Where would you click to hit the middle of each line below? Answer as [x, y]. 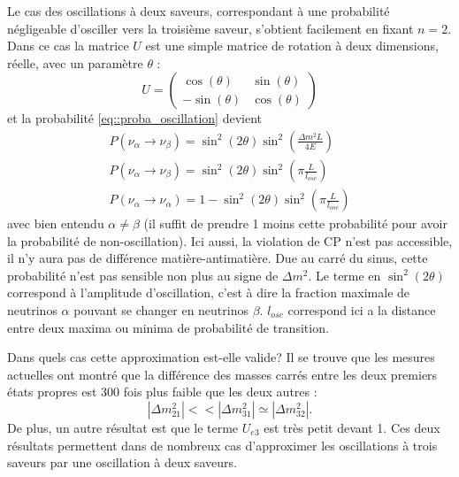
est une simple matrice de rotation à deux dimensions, [292, 46]
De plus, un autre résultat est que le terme [123, 427]
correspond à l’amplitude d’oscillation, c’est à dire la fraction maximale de [209, 292]
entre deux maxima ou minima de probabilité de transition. [168, 327]
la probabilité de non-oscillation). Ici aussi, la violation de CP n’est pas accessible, [230, 240]
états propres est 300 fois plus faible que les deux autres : [162, 392]
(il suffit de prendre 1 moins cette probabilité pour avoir [295, 223]
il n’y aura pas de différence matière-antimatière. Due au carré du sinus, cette [218, 258]
